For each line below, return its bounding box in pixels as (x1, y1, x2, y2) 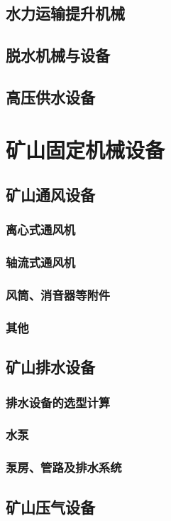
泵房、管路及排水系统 (6, 458, 122, 476)
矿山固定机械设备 (6, 135, 165, 164)
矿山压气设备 (6, 495, 95, 517)
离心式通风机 (6, 221, 76, 238)
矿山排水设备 (6, 356, 95, 378)
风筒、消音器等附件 (6, 286, 111, 304)
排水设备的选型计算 (6, 393, 111, 411)
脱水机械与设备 (6, 44, 110, 66)
